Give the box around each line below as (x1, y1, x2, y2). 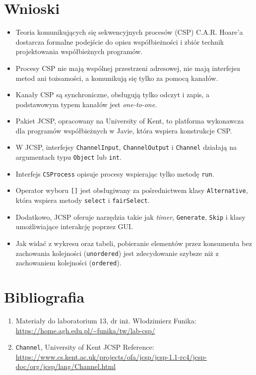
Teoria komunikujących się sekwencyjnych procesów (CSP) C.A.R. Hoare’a (15, 27, 243, 37)
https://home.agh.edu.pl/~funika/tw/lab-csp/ (15, 325, 155, 335)
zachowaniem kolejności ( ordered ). (15, 257, 122, 268)
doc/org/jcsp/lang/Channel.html (15, 361, 116, 372)
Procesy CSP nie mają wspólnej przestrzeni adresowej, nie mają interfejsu (15, 62, 240, 73)
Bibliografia (4, 287, 85, 307)
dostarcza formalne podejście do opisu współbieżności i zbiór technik (15, 36, 224, 47)
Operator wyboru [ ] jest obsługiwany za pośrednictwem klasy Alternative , (15, 185, 248, 195)
